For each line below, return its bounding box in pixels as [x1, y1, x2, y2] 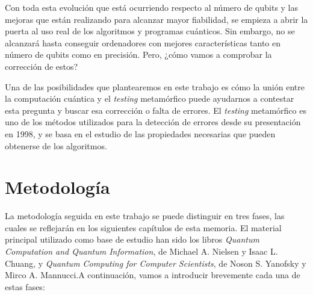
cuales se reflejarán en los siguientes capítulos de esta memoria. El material [5, 221, 282, 234]
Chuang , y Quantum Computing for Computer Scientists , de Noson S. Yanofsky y [5, 256, 306, 269]
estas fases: [5, 280, 45, 293]
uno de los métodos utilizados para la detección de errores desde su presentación [5, 116, 301, 128]
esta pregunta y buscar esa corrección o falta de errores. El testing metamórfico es [5, 104, 306, 116]
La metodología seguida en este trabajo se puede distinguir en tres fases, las [5, 210, 285, 222]
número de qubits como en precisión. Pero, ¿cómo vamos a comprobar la [5, 48, 272, 61]
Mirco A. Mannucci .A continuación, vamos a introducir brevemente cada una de [5, 269, 300, 281]
